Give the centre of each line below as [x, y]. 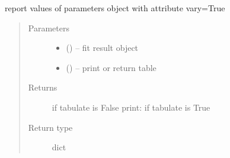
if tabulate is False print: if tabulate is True [131, 107]
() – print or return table [111, 67]
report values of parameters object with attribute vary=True [115, 8]
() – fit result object [102, 48]
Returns [43, 87]
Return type [50, 127]
